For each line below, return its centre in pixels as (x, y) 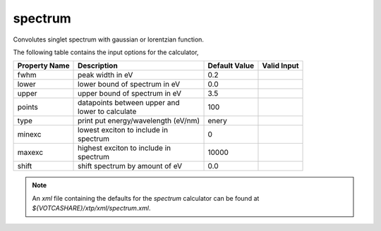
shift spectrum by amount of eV (130, 166)
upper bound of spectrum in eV (130, 94)
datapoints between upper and (129, 103)
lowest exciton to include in (123, 130)
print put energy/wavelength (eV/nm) (139, 121)
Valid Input (280, 65)
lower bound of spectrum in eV (129, 85)
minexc (29, 135)
